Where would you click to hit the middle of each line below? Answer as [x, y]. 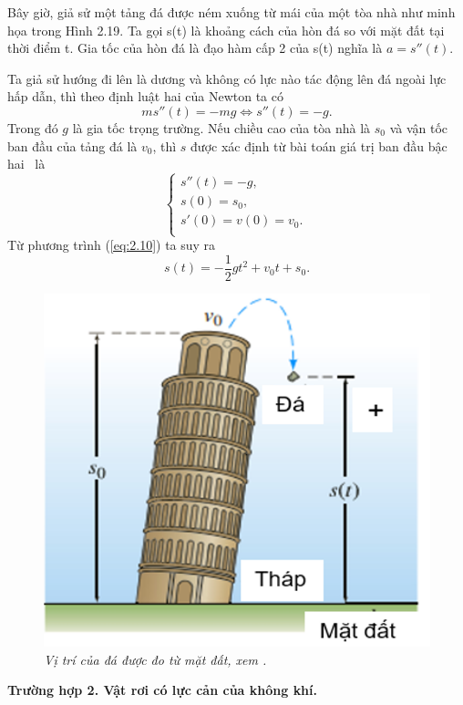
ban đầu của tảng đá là [72, 145]
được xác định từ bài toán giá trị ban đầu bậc [319, 145]
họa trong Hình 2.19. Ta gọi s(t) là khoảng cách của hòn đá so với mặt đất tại [226, 30]
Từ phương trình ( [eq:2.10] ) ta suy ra [112, 245]
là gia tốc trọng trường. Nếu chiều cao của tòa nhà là [221, 127]
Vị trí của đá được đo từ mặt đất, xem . [155, 659]
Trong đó [33, 127]
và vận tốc [419, 127]
